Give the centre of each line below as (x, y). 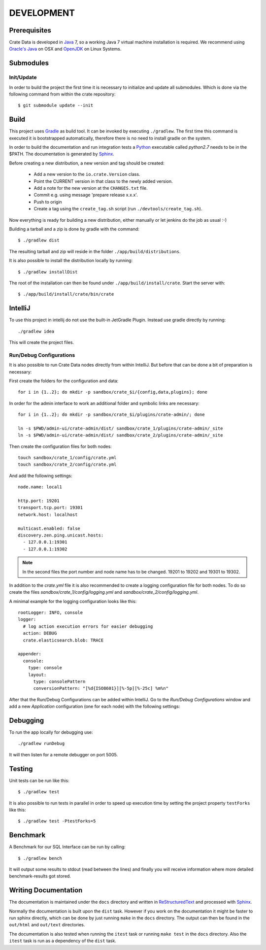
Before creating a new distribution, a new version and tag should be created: (87, 163)
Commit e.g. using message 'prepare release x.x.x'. (86, 195)
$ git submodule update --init (56, 105)
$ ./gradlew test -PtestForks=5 (57, 821)
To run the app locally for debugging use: (51, 732)
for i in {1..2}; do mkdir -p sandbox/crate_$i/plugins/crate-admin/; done (111, 415)
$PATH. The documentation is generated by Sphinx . (62, 154)
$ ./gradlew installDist (48, 272)
